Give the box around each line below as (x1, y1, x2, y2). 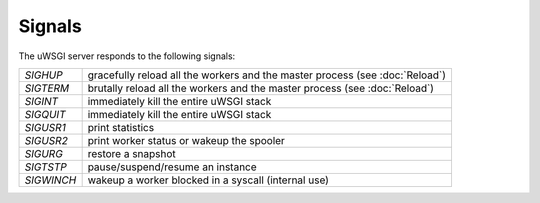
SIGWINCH (24, 173, 77, 187)
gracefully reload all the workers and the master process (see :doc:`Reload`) (87, 68, 447, 82)
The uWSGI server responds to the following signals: (18, 50, 236, 62)
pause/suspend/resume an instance (87, 160, 257, 174)
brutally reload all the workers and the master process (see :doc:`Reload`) (87, 81, 435, 95)
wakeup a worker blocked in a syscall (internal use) (87, 173, 330, 187)
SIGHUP (24, 68, 64, 82)
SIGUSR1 (24, 120, 67, 134)
